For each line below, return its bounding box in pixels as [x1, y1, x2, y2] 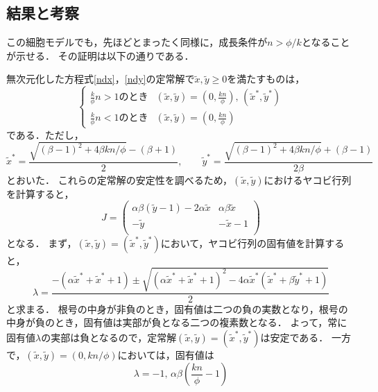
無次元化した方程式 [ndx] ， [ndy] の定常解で [6, 71, 195, 86]
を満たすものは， [227, 71, 305, 86]
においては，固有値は [117, 348, 214, 362]
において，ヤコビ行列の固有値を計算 [160, 235, 325, 250]
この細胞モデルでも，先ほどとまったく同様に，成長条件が [6, 35, 268, 49]
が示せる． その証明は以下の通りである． [6, 48, 194, 62]
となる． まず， [6, 235, 77, 250]
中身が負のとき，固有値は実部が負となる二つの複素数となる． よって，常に [6, 315, 347, 330]
